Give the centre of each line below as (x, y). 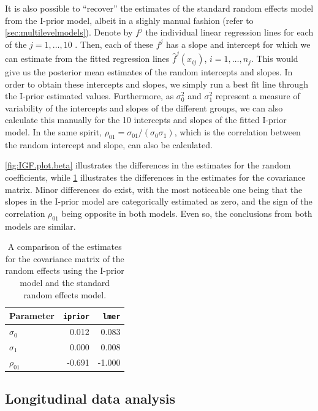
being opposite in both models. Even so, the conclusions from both (187, 213)
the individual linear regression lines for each (229, 32)
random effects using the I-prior (65, 270)
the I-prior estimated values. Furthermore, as (89, 96)
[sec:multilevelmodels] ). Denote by (69, 32)
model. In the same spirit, (54, 132)
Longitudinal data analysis (90, 398)
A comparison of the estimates (65, 247)
